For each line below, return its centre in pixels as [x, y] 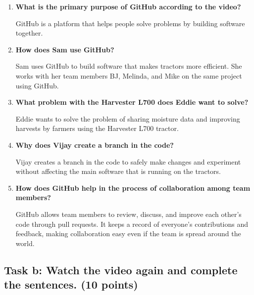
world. [25, 243]
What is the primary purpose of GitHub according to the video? [128, 6]
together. [29, 33]
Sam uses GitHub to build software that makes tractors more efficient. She [129, 66]
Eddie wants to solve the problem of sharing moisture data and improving [128, 118]
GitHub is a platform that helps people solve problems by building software [130, 23]
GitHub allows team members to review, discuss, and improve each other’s [128, 214]
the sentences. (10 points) [71, 284]
